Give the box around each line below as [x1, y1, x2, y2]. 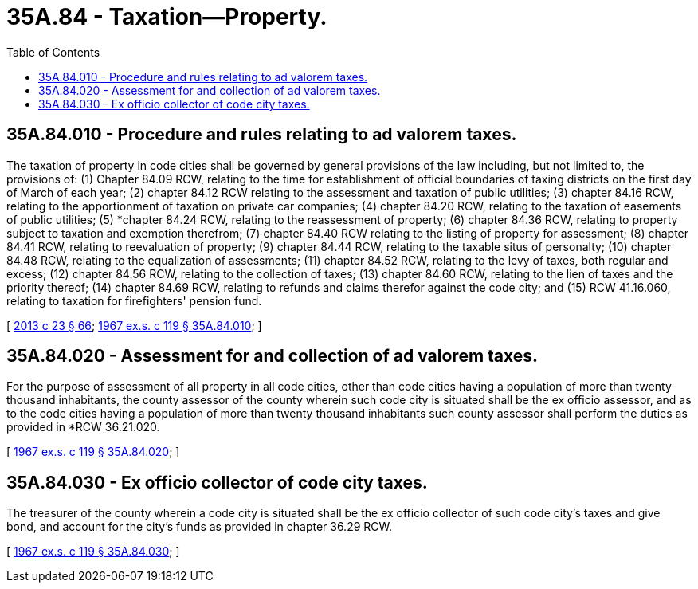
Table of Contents [6, 45, 100, 59]
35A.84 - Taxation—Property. [6, 3, 327, 30]
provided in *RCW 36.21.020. [6, 420, 160, 434]
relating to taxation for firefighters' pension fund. [6, 293, 262, 308]
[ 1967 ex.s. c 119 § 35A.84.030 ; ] [6, 544, 180, 559]
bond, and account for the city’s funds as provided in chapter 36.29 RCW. [6, 520, 393, 534]
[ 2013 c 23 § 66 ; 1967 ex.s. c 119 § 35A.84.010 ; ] [6, 318, 262, 332]
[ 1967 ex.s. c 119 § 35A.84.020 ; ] [6, 445, 180, 459]
